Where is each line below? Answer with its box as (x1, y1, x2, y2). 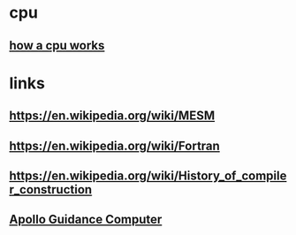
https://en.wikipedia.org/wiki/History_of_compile (9, 168, 287, 183)
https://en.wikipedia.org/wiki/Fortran (9, 138, 221, 153)
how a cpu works (9, 38, 105, 53)
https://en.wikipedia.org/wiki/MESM (9, 109, 215, 124)
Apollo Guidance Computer (9, 212, 163, 227)
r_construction (9, 182, 93, 197)
